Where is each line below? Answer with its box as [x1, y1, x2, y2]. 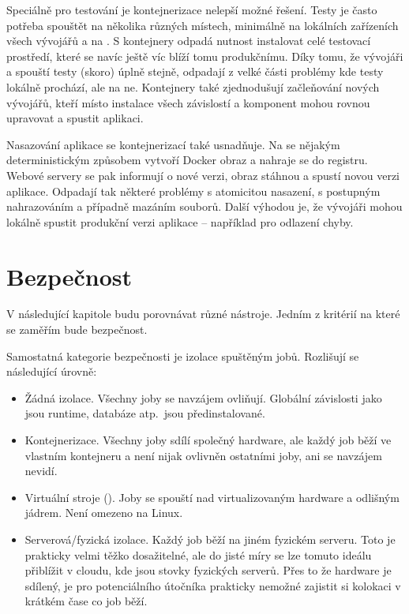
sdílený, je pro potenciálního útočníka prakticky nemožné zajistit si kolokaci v [24, 577, 401, 593]
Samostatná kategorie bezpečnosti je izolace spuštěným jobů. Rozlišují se [6, 347, 359, 364]
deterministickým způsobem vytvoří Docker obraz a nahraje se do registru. [6, 152, 368, 168]
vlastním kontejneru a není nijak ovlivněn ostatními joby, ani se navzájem [24, 447, 382, 463]
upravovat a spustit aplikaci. [6, 110, 144, 126]
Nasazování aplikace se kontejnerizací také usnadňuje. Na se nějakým [6, 136, 340, 152]
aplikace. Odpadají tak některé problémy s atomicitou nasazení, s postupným [6, 182, 381, 199]
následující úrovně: [6, 363, 97, 380]
